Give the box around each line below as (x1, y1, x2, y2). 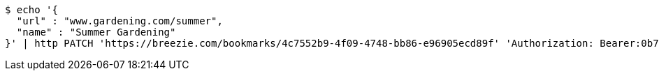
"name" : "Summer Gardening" (16, 26, 176, 38)
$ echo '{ (5, 4, 58, 15)
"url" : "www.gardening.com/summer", (16, 15, 223, 26)
